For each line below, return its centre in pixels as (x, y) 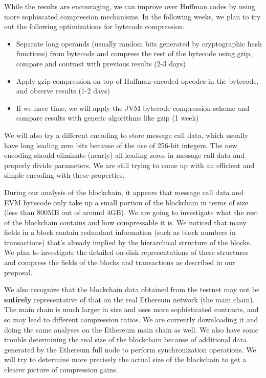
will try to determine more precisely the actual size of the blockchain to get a (125, 359)
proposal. (18, 272)
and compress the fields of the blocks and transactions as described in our (120, 262)
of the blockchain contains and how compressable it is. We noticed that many (125, 222)
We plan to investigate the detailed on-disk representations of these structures (126, 252)
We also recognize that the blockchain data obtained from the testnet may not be (132, 289)
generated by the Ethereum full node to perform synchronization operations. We (130, 349)
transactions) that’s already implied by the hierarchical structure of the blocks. (128, 242)
